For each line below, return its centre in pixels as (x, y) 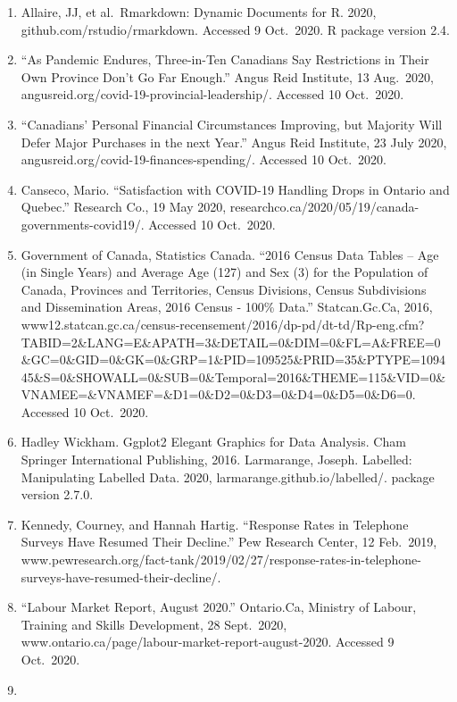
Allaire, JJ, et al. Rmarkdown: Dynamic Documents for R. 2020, (199, 12)
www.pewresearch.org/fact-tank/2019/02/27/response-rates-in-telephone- (221, 560)
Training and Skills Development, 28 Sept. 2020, (154, 624)
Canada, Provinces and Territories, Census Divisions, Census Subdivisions (224, 289)
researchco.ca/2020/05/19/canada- (324, 207)
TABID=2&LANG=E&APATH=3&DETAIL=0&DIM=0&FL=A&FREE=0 (231, 342)
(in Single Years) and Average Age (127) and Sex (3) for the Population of (224, 272)
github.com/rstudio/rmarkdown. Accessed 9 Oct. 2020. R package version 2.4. (235, 29)
